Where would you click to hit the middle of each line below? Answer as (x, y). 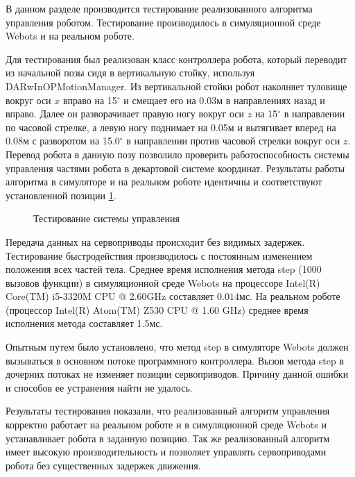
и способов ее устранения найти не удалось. (99, 387)
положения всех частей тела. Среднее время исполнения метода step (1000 (164, 269)
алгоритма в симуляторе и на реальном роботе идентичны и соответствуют (164, 182)
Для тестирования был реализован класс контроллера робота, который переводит (176, 59)
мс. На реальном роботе (290, 296)
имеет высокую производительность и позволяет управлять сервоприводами (166, 452)
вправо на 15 (90, 100)
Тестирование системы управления (106, 218)
